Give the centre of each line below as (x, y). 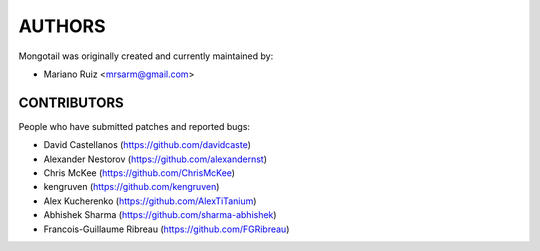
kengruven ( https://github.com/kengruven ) (131, 187)
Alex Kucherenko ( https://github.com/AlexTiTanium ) (150, 201)
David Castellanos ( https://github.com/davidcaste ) (147, 145)
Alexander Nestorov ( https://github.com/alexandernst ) (155, 159)
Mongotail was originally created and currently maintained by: (146, 56)
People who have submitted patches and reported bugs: (134, 126)
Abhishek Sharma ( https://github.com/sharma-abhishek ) (160, 215)
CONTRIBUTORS (71, 102)
